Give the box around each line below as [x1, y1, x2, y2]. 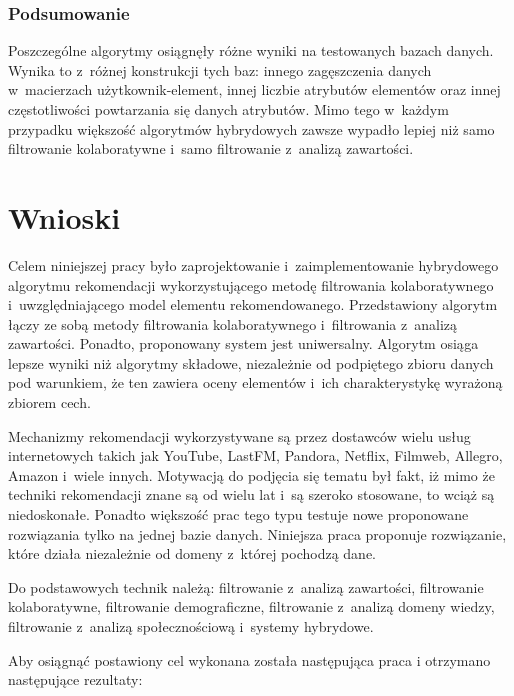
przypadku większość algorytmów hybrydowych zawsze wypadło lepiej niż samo [8, 118, 495, 139]
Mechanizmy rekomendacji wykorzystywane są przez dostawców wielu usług [8, 425, 471, 446]
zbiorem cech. [8, 392, 91, 413]
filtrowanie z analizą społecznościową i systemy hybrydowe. [8, 616, 374, 636]
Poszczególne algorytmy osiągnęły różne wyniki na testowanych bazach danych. [8, 40, 494, 61]
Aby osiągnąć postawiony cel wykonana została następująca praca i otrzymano [8, 649, 491, 670]
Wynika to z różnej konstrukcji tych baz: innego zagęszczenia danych [8, 59, 432, 80]
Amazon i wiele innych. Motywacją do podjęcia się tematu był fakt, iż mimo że [8, 464, 495, 485]
